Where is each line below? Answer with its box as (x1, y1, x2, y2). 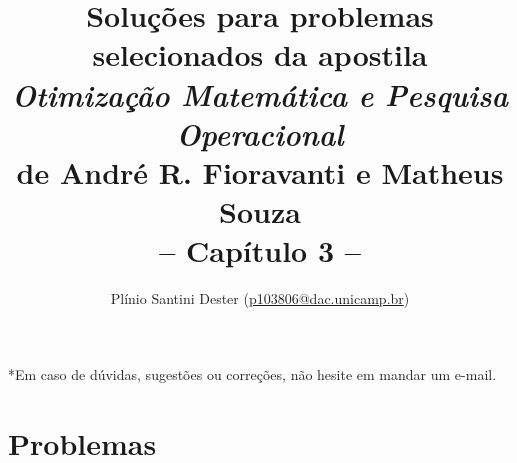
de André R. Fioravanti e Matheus (16, 151, 504, 192)
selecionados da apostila (92, 34, 428, 75)
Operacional (176, 112, 344, 154)
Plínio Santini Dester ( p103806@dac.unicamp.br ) (110, 288, 410, 309)
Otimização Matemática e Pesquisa (11, 73, 509, 115)
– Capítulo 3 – (159, 230, 361, 271)
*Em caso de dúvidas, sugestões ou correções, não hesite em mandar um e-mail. (8, 363, 497, 384)
